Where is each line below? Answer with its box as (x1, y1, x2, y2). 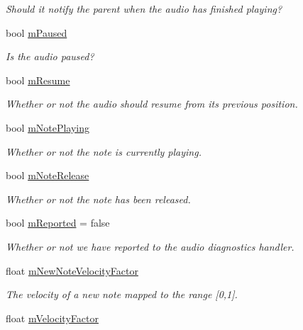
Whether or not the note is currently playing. (6, 144, 202, 159)
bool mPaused (6, 25, 67, 40)
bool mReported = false (6, 215, 110, 230)
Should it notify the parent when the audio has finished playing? (6, 1, 282, 16)
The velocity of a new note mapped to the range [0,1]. (6, 287, 238, 302)
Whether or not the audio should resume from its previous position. (6, 96, 298, 111)
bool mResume (6, 72, 70, 87)
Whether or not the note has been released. (6, 191, 191, 206)
